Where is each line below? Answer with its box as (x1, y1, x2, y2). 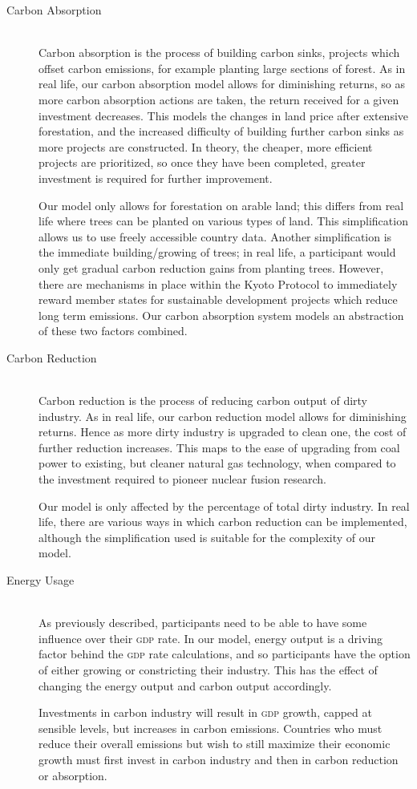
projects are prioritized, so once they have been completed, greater (38, 154, 366, 171)
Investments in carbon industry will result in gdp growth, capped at (38, 704, 372, 721)
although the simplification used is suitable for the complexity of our (38, 528, 376, 545)
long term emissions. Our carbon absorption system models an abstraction (38, 306, 404, 323)
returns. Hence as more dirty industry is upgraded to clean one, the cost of (38, 423, 407, 440)
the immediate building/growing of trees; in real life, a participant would (38, 244, 396, 261)
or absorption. (38, 767, 107, 783)
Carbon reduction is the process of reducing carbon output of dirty (38, 392, 368, 409)
